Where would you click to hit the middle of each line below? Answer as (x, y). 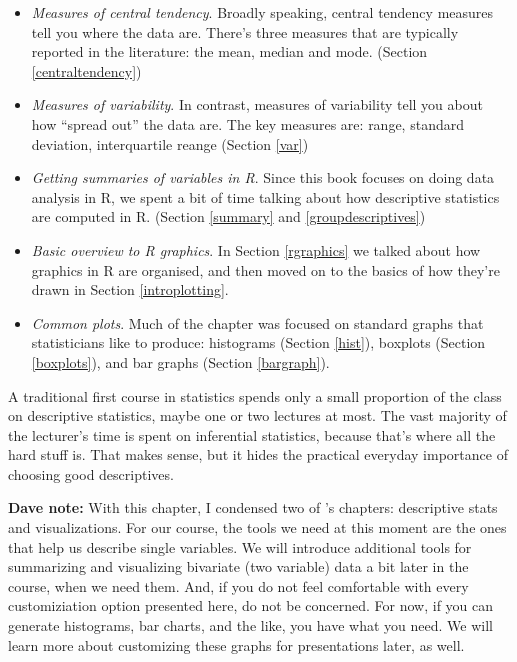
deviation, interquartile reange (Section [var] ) (170, 143)
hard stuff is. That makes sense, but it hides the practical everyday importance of (258, 454)
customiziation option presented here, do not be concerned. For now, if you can (251, 605)
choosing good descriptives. (91, 473)
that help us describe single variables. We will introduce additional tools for (240, 546)
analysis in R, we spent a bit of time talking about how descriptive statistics (265, 196)
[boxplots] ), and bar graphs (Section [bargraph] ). (180, 361)
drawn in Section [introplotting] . (130, 289)
